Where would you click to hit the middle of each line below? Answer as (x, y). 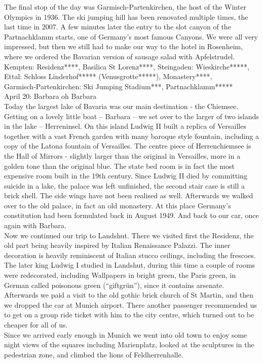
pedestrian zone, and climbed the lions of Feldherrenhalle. (94, 354)
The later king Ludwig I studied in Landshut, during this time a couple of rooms (130, 265)
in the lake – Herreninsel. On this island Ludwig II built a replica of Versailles (125, 126)
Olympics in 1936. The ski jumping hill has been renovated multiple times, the (126, 16)
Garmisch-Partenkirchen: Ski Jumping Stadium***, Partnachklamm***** (119, 86)
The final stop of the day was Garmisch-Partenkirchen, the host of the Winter (125, 7)
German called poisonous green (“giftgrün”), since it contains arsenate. (114, 285)
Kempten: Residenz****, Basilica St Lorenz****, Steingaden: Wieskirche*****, (127, 66)
